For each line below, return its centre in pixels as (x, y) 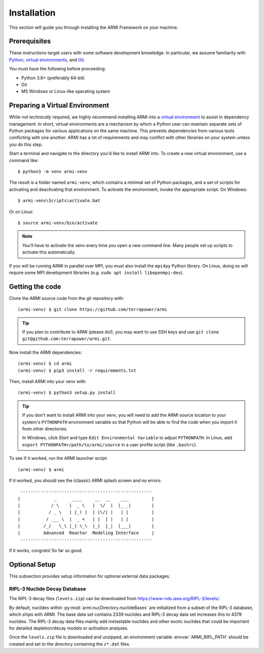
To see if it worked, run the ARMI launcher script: (58, 458)
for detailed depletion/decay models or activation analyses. (69, 628)
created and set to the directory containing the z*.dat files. (70, 644)
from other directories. (45, 428)
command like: (24, 160)
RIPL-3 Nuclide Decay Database (48, 589)
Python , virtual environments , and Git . (47, 60)
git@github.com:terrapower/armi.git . (67, 339)
